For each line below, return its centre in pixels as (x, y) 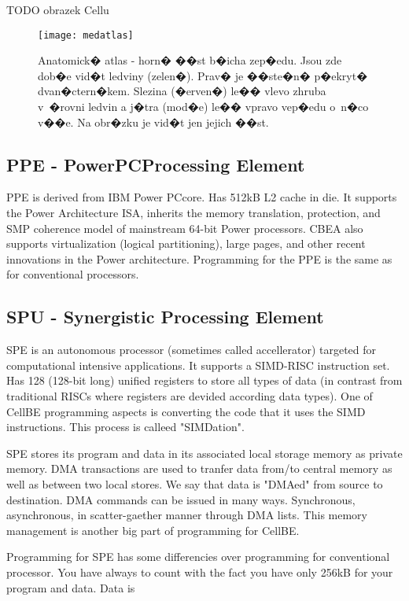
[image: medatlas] (86, 35)
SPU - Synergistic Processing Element (165, 317)
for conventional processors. (73, 274)
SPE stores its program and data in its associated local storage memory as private (204, 453)
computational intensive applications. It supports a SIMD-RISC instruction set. (198, 365)
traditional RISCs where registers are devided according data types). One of (190, 395)
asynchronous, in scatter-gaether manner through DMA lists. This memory (187, 515)
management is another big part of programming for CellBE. (153, 530)
